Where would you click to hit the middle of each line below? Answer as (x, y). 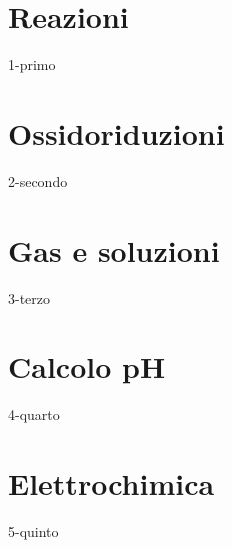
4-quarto (34, 414)
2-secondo (38, 180)
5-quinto (33, 531)
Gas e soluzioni (114, 249)
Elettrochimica (111, 483)
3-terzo (29, 297)
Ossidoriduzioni (116, 132)
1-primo (32, 64)
